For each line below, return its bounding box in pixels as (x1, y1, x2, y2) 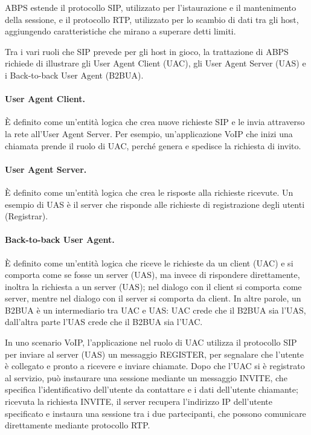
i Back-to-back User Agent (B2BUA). (5, 68, 144, 81)
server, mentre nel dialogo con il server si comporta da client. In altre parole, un (5, 292, 301, 304)
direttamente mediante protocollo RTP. (5, 419, 150, 431)
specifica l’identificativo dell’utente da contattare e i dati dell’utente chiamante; (5, 383, 298, 396)
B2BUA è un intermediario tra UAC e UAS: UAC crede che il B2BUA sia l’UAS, (5, 303, 306, 316)
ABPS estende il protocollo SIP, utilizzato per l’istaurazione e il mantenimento (5, 1, 297, 13)
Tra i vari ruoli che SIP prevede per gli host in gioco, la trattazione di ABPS (5, 45, 289, 57)
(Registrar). (5, 210, 48, 222)
